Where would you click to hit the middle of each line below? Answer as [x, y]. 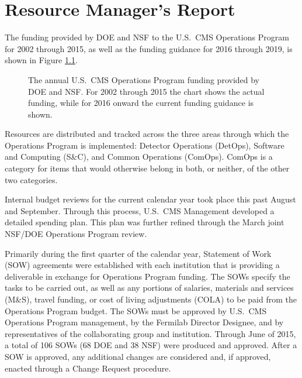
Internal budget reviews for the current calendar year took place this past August [150, 199]
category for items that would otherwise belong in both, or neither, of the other [147, 168]
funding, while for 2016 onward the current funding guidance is [141, 103]
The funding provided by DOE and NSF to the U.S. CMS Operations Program [147, 37]
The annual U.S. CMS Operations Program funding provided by [144, 79]
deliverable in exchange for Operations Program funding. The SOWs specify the [147, 276]
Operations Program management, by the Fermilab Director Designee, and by [144, 322]
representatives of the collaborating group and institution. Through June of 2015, [150, 333]
